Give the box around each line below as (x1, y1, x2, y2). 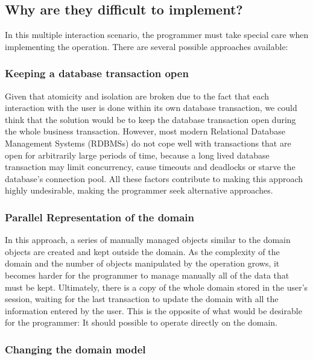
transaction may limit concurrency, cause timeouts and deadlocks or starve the (5, 160, 296, 173)
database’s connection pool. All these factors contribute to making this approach (5, 172, 303, 185)
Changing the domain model (5, 341, 146, 356)
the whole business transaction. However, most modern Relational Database (5, 125, 285, 137)
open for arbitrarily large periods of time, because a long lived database (5, 148, 270, 161)
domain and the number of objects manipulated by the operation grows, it (5, 257, 280, 270)
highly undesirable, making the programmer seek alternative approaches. (5, 184, 273, 197)
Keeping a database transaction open (5, 66, 189, 81)
